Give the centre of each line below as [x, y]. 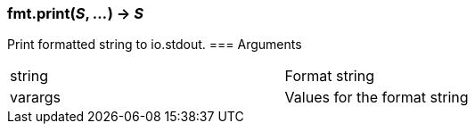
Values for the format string [377, 98]
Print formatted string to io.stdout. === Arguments [155, 45]
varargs [35, 98]
